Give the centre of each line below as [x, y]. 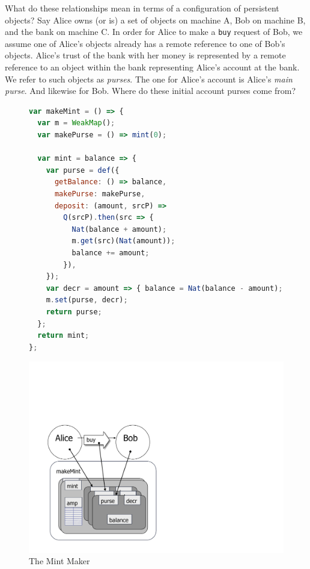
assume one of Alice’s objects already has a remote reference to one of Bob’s [145, 43]
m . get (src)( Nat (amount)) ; [123, 241]
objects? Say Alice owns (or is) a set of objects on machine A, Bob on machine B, [155, 20]
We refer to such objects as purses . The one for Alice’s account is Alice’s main [149, 79]
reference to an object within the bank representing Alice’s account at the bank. [152, 67]
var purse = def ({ [83, 170]
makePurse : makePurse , [100, 194]
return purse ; [74, 312]
